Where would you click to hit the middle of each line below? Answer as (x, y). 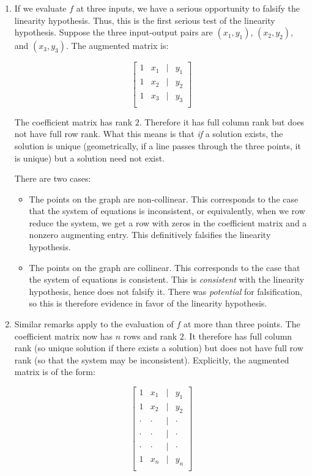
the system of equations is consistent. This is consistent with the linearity (167, 279)
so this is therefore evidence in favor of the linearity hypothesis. (148, 303)
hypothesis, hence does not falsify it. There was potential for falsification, (165, 291)
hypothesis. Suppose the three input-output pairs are (113, 32)
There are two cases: (53, 178)
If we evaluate (40, 8)
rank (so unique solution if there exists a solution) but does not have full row (159, 348)
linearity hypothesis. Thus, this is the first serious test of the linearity (145, 20)
